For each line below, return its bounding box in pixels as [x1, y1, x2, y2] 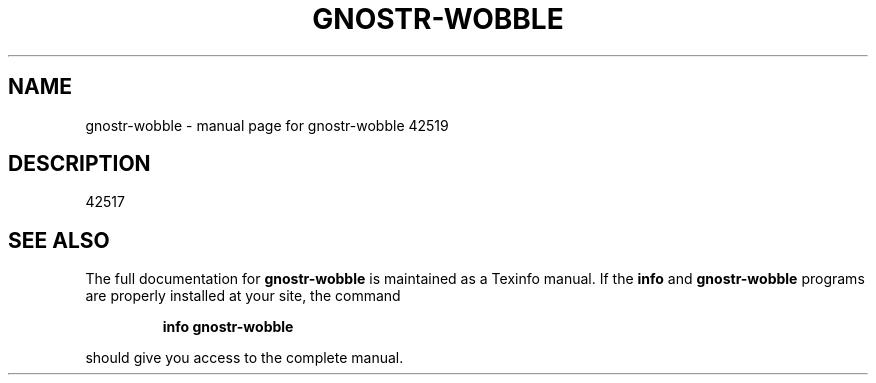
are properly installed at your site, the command [85, 287, 401, 305]
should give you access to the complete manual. [85, 349, 404, 367]
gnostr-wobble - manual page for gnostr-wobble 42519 [85, 116, 449, 134]
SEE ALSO [8, 227, 110, 253]
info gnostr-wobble [162, 318, 294, 336]
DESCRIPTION [8, 151, 151, 177]
